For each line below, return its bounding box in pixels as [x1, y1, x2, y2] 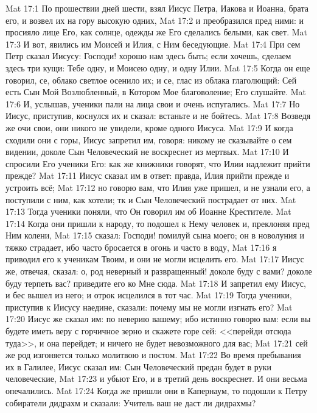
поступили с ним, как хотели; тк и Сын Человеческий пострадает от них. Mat [5, 193, 296, 206]
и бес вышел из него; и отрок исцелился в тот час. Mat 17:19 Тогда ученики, [5, 289, 292, 301]
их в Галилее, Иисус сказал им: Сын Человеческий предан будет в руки [5, 360, 271, 373]
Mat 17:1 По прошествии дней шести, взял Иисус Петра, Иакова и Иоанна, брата [5, 2, 308, 14]
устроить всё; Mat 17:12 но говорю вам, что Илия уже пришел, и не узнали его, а [5, 181, 310, 193]
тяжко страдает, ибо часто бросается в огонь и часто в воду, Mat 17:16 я [5, 240, 277, 253]
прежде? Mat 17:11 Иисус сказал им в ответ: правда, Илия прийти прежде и [5, 169, 290, 182]
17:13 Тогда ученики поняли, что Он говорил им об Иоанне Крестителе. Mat [5, 205, 291, 218]
